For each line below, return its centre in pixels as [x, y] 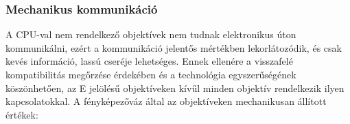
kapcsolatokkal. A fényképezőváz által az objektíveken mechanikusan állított [166, 101]
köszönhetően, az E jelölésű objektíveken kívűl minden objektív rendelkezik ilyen [175, 88]
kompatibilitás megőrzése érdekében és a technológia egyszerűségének [151, 74]
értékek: [22, 114]
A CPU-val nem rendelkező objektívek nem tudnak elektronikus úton [151, 34]
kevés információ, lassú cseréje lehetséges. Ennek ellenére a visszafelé [149, 61]
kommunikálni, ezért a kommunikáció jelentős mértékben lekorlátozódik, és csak [174, 47]
